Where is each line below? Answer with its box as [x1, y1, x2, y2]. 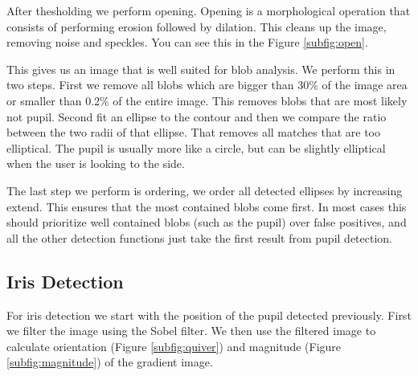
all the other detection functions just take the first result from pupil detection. [6, 229, 392, 246]
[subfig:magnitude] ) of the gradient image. [6, 354, 213, 370]
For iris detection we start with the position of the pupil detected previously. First [6, 306, 412, 323]
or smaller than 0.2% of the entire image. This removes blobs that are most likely [6, 92, 408, 108]
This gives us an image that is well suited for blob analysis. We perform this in [6, 60, 395, 77]
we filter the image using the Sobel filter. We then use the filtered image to [6, 322, 376, 339]
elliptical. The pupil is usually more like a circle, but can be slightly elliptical [6, 139, 386, 156]
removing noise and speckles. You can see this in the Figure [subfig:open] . [6, 34, 368, 51]
